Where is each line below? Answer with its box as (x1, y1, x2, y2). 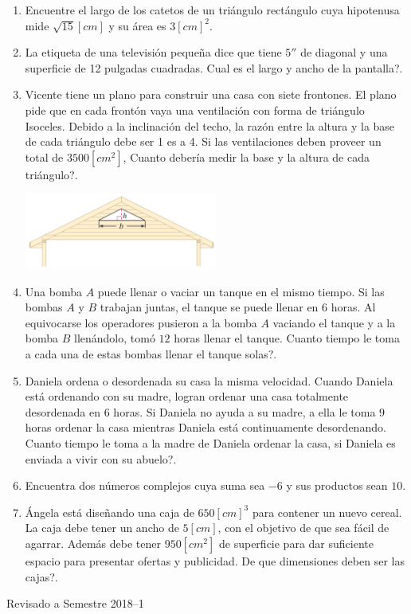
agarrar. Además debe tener (25, 534, 161, 551)
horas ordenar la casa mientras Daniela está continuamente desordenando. (25, 419, 386, 436)
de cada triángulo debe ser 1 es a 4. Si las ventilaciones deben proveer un (25, 133, 382, 150)
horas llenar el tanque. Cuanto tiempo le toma (174, 330, 400, 346)
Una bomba (25, 283, 82, 299)
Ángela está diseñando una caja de (25, 503, 194, 520)
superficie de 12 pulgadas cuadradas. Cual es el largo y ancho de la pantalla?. (25, 59, 403, 76)
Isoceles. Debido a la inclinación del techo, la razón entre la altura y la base (25, 117, 395, 134)
